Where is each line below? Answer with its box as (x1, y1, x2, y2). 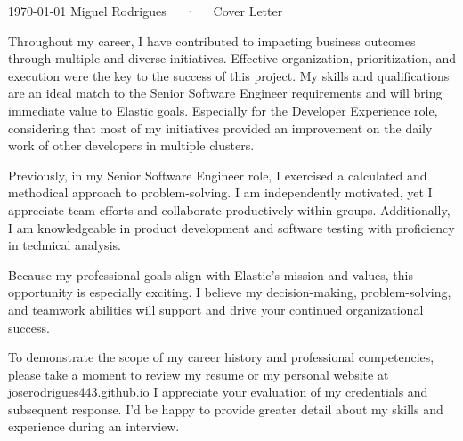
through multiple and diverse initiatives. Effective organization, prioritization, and (8, 49, 457, 68)
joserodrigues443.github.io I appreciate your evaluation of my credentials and (8, 382, 428, 401)
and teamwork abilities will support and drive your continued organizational (8, 300, 424, 318)
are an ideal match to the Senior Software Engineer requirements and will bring (8, 84, 443, 102)
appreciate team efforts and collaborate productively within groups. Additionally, (8, 200, 451, 219)
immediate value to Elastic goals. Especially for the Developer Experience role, (8, 100, 438, 119)
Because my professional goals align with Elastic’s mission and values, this (8, 265, 413, 284)
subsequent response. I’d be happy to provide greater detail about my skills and (8, 399, 443, 418)
